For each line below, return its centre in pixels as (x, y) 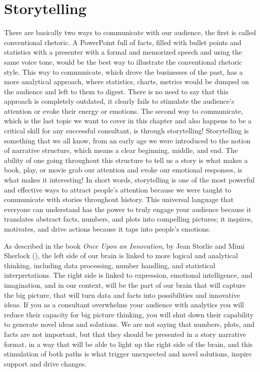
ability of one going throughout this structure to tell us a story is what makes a (126, 160)
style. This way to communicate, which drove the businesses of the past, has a (123, 71)
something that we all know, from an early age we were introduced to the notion (127, 140)
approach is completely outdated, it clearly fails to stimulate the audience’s (119, 101)
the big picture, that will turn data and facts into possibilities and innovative (122, 295)
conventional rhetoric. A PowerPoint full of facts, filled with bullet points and (123, 42)
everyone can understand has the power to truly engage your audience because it (128, 209)
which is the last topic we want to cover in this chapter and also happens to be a (128, 121)
